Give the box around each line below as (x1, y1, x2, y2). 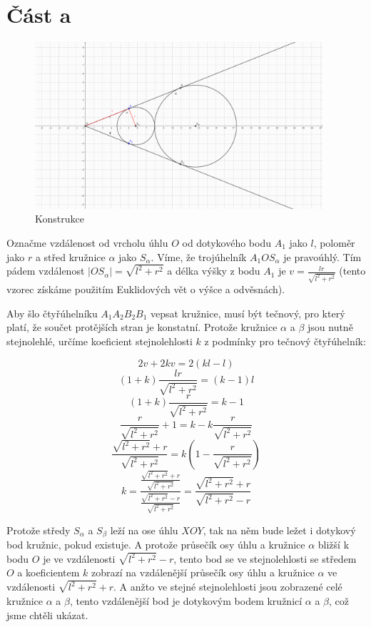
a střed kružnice (35, 249, 106, 264)
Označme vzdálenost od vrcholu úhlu (6, 235, 168, 250)
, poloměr (313, 235, 355, 250)
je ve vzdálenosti (43, 551, 116, 566)
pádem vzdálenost (6, 263, 85, 278)
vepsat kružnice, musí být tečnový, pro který (151, 305, 345, 320)
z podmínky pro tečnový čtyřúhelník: (204, 333, 366, 348)
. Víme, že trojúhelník (151, 249, 247, 264)
